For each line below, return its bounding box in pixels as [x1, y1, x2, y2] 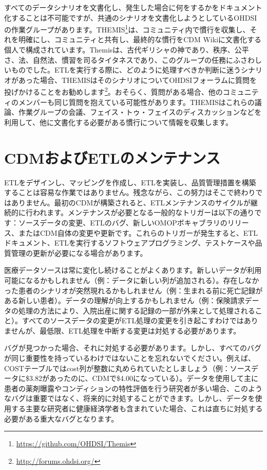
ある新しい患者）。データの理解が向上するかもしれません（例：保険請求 [4, 295, 245, 306]
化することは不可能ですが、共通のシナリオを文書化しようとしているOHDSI [4, 12, 257, 23]
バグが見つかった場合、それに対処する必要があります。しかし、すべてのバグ [4, 342, 262, 353]
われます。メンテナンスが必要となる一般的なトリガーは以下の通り [32, 207, 255, 218]
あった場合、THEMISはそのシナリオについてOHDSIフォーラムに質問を [18, 74, 257, 85]
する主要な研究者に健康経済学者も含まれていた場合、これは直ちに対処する [11, 403, 263, 414]
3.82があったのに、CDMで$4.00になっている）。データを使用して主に [29, 373, 258, 384]
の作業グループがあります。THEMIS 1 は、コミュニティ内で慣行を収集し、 [4, 23, 250, 34]
